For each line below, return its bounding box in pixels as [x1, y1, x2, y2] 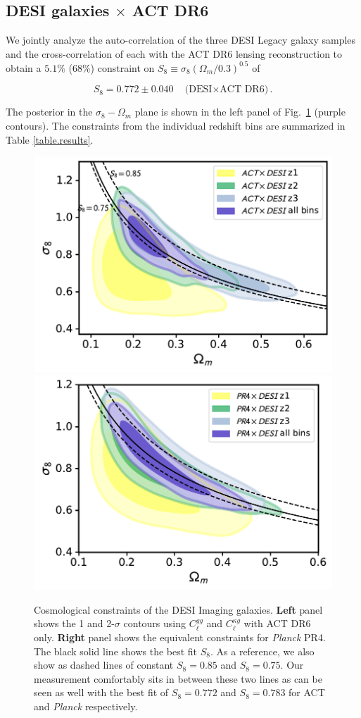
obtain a [6, 60, 42, 75]
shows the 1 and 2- [34, 616, 115, 631]
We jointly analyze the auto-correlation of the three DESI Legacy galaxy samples [6, 32, 356, 47]
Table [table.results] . [6, 132, 94, 147]
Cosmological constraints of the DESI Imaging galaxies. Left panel [34, 602, 323, 617]
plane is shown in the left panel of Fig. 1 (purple [134, 104, 346, 119]
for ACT [289, 685, 325, 700]
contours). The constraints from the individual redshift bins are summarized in [6, 118, 346, 133]
